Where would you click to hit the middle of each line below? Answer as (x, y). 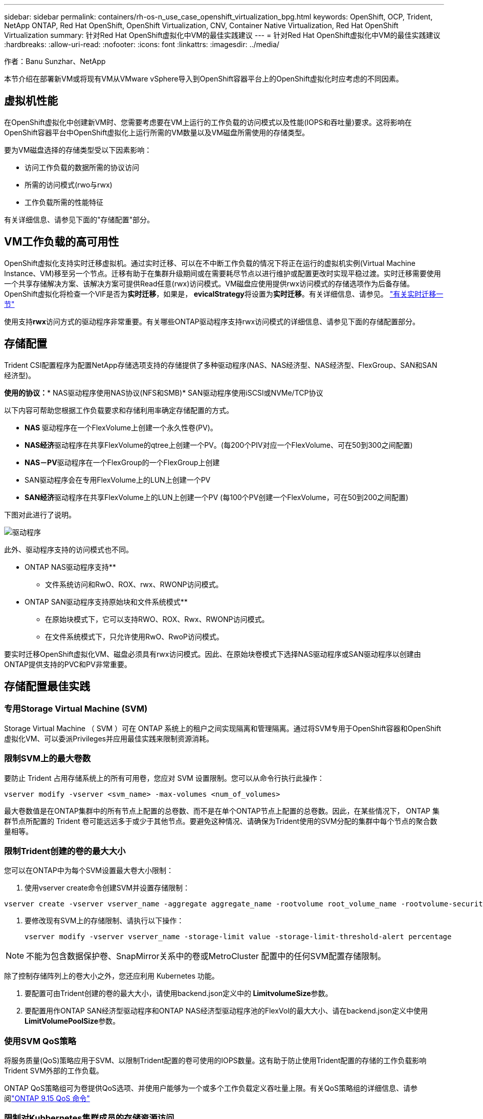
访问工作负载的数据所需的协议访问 (82, 167)
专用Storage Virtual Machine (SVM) (76, 709)
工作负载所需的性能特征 (64, 202)
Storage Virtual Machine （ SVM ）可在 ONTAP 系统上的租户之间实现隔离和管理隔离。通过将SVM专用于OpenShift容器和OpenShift (223, 728)
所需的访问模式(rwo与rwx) (69, 184)
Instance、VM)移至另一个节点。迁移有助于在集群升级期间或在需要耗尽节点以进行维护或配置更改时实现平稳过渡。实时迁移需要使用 (223, 273)
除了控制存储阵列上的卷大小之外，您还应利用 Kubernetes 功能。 (112, 976)
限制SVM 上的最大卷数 (48, 759)
